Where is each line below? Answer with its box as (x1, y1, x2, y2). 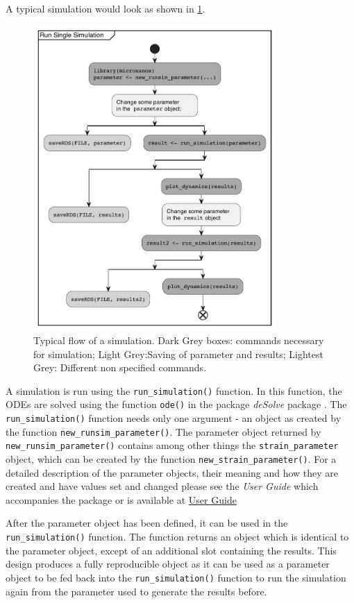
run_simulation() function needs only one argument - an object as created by (6, 411, 342, 425)
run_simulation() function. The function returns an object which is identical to (6, 529, 349, 544)
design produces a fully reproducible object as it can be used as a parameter (6, 557, 330, 571)
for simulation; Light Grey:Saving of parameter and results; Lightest (33, 346, 323, 361)
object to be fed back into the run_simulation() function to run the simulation (6, 570, 346, 584)
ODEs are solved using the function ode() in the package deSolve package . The (6, 397, 347, 411)
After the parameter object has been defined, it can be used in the (6, 516, 288, 530)
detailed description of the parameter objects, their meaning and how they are (6, 465, 339, 479)
